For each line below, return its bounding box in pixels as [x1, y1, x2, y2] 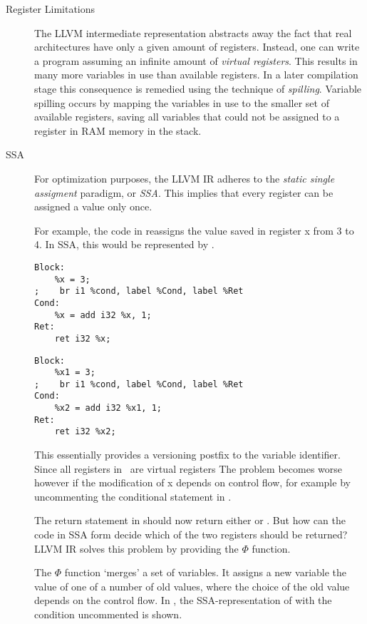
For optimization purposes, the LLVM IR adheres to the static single [34, 170, 335, 185]
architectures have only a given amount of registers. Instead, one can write [34, 39, 360, 54]
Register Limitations [6, 1, 95, 16]
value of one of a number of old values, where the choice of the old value [34, 578, 350, 593]
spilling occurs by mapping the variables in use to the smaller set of [34, 95, 329, 110]
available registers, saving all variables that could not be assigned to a [34, 109, 340, 124]
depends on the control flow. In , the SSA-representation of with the [34, 593, 332, 608]
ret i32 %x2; [54, 426, 116, 437]
